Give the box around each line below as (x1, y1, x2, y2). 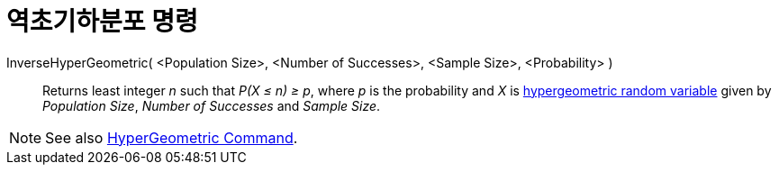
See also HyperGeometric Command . (45, 128, 298, 147)
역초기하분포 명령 (6, 6, 198, 37)
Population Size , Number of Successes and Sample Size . (42, 97, 381, 113)
